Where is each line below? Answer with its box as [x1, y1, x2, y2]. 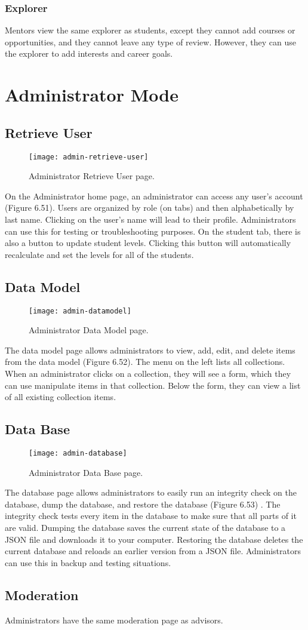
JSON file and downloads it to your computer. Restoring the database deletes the [5, 533, 303, 545]
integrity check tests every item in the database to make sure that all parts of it [5, 509, 297, 522]
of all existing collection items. [5, 391, 116, 403]
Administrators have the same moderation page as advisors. [5, 613, 223, 626]
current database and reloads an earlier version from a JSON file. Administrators [5, 545, 301, 557]
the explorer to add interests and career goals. [5, 47, 173, 60]
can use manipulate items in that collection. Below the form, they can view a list [5, 379, 301, 391]
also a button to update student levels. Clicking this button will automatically [5, 236, 291, 249]
